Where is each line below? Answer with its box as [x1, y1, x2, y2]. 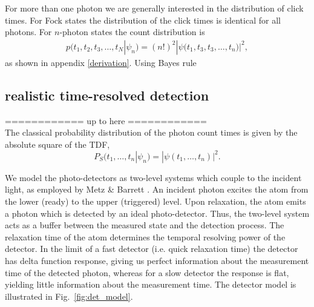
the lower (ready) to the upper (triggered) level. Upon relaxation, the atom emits [5, 195, 306, 208]
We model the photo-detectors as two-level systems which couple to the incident [5, 171, 302, 183]
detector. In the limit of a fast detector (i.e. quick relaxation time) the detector [5, 242, 298, 255]
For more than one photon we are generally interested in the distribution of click [5, 2, 304, 14]
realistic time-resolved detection [5, 85, 209, 104]
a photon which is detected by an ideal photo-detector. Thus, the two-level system [5, 206, 310, 219]
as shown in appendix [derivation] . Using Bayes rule [5, 56, 197, 68]
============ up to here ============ [5, 114, 207, 127]
